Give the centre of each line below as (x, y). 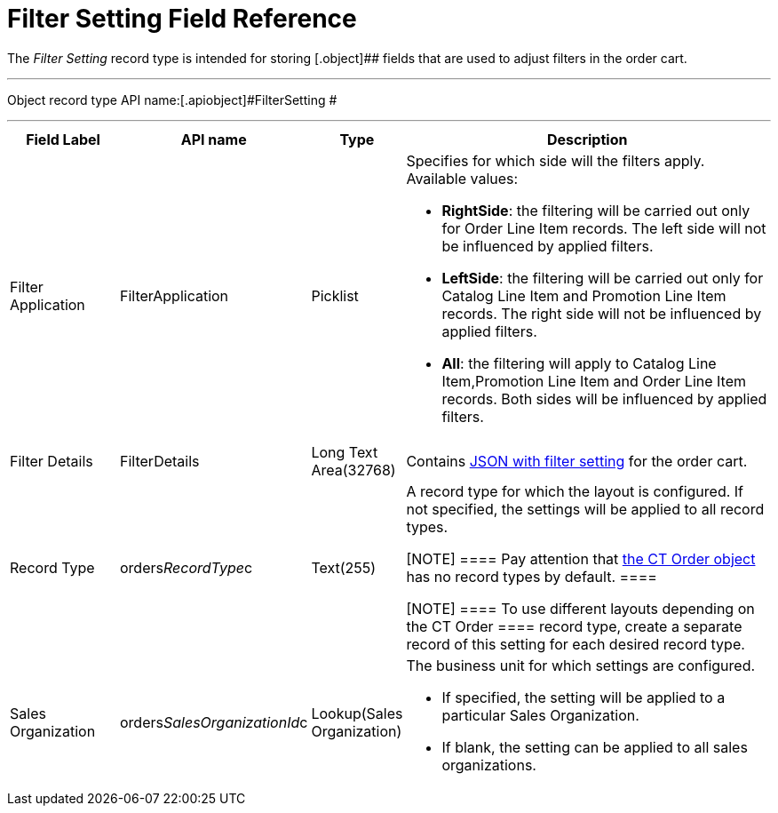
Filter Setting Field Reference (182, 19)
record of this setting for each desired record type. (576, 644)
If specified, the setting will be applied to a (583, 697)
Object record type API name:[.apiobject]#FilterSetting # (172, 100)
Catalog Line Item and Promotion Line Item (584, 295)
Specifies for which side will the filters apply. (556, 160)
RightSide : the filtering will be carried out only (596, 210)
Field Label (63, 139)
